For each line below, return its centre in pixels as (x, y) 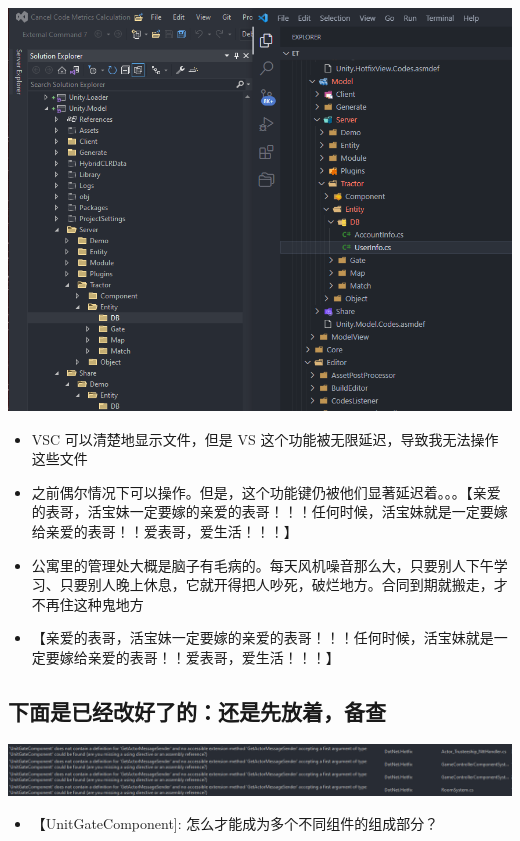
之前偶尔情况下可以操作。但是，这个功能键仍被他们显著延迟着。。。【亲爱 (266, 491)
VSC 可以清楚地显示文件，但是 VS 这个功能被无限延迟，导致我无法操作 (265, 438)
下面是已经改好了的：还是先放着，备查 (197, 710)
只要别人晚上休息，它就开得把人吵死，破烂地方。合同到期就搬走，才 (283, 584)
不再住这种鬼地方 (87, 603)
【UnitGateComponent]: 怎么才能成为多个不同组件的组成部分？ (235, 823)
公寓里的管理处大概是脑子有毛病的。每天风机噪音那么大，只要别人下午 (262, 564)
